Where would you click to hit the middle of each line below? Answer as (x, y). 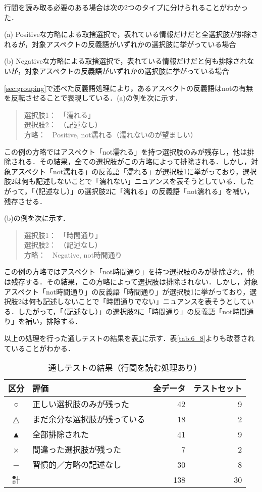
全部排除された (61, 434)
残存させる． (25, 201)
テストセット (218, 388)
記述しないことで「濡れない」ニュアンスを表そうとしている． (138, 181)
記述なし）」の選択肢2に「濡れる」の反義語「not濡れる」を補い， (146, 191)
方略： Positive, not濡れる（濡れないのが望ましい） (111, 134)
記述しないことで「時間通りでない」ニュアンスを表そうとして (145, 301)
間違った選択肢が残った (77, 450)
